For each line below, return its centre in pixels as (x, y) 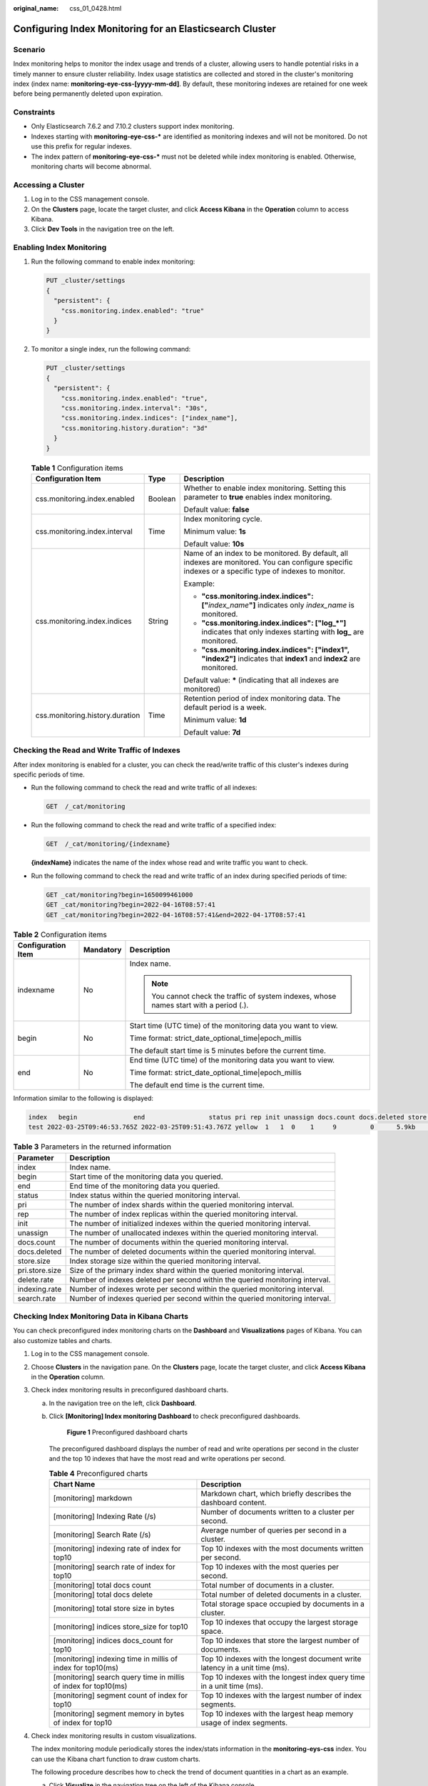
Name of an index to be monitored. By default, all (266, 553)
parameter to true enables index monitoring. (258, 497)
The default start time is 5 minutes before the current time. (228, 1050)
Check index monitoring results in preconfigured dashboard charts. (130, 1390)
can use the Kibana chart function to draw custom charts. (116, 1759)
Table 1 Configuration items (77, 468)
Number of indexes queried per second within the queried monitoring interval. (200, 1298)
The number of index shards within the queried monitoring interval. (182, 1204)
